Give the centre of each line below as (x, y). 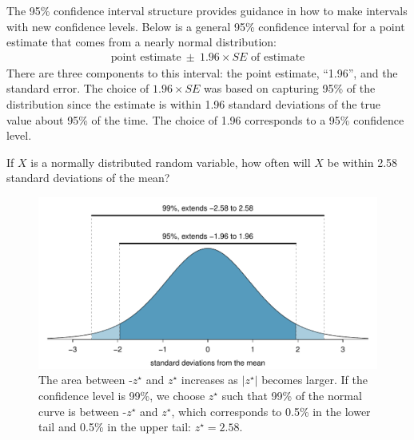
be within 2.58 (362, 162)
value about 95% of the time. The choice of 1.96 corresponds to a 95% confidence (205, 119)
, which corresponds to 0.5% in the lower (271, 411)
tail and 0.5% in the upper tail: (115, 427)
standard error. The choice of (78, 88)
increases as (209, 380)
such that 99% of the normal (292, 396)
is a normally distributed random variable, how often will (171, 162)
